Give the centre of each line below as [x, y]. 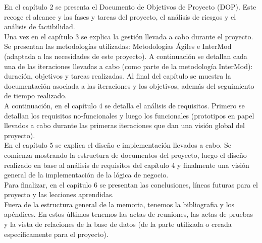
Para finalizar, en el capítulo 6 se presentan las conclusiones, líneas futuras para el [131, 184]
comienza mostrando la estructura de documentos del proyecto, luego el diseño [125, 155]
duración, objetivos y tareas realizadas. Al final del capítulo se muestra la [118, 76]
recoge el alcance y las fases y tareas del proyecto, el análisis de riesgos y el [120, 16]
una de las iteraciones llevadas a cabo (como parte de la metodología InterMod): [128, 66]
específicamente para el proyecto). [56, 234]
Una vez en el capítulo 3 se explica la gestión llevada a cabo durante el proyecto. [129, 36]
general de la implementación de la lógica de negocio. [86, 175]
